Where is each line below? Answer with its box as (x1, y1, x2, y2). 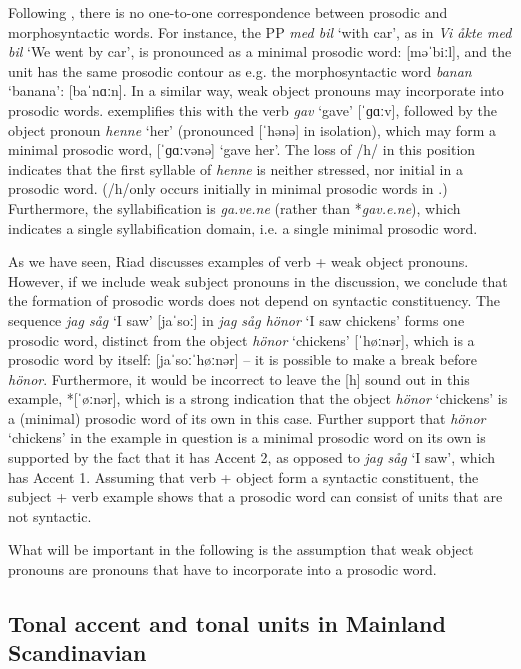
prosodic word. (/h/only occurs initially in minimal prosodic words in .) (8, 178, 448, 199)
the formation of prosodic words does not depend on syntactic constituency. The (8, 290, 501, 311)
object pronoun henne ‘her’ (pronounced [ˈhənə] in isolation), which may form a (8, 119, 496, 140)
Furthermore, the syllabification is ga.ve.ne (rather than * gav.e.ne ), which (8, 197, 461, 218)
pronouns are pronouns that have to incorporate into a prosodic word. (8, 559, 437, 580)
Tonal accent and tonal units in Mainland (8, 608, 446, 639)
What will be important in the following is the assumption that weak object (8, 539, 474, 560)
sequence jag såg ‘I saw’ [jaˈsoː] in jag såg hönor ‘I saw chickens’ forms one (8, 309, 465, 330)
